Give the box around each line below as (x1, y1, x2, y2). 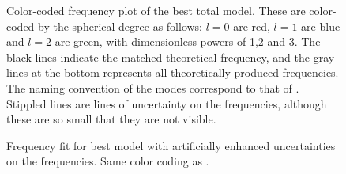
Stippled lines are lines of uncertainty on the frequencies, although (6, 95, 327, 112)
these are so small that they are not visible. (6, 111, 216, 127)
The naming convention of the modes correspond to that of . (6, 79, 299, 96)
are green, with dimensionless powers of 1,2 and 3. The (55, 33, 321, 50)
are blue (301, 17, 340, 34)
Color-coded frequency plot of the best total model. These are (6, 2, 306, 18)
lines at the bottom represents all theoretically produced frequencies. (6, 64, 339, 81)
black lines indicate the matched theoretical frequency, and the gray (6, 48, 335, 65)
